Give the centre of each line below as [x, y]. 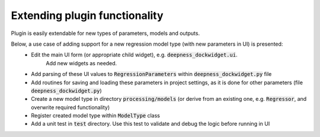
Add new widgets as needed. [81, 63]
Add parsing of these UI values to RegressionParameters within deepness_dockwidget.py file [151, 74]
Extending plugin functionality [87, 15]
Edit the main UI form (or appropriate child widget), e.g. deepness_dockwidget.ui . [134, 55]
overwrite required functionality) [71, 107]
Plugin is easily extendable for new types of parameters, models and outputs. [105, 33]
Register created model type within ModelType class [95, 116]
